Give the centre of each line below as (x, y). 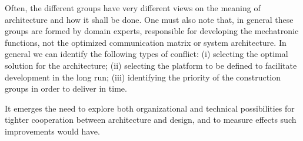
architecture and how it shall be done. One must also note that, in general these (149, 19)
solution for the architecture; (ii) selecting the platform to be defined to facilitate (151, 65)
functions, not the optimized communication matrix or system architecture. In (146, 42)
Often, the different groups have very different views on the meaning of (133, 8)
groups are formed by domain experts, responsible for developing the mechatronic (152, 31)
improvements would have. (52, 131)
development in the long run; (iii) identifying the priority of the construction (143, 77)
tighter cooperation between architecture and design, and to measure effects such (151, 120)
